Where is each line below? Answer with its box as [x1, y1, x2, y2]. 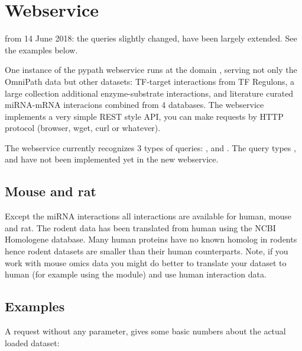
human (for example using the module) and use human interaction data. [5, 268, 267, 280]
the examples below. [5, 43, 78, 56]
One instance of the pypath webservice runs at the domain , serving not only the [5, 63, 297, 76]
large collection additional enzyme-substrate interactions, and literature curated [5, 87, 294, 99]
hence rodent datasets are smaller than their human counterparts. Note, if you [5, 245, 288, 257]
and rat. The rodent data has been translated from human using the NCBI [5, 221, 276, 234]
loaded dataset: [5, 336, 60, 349]
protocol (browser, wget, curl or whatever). [5, 122, 161, 134]
